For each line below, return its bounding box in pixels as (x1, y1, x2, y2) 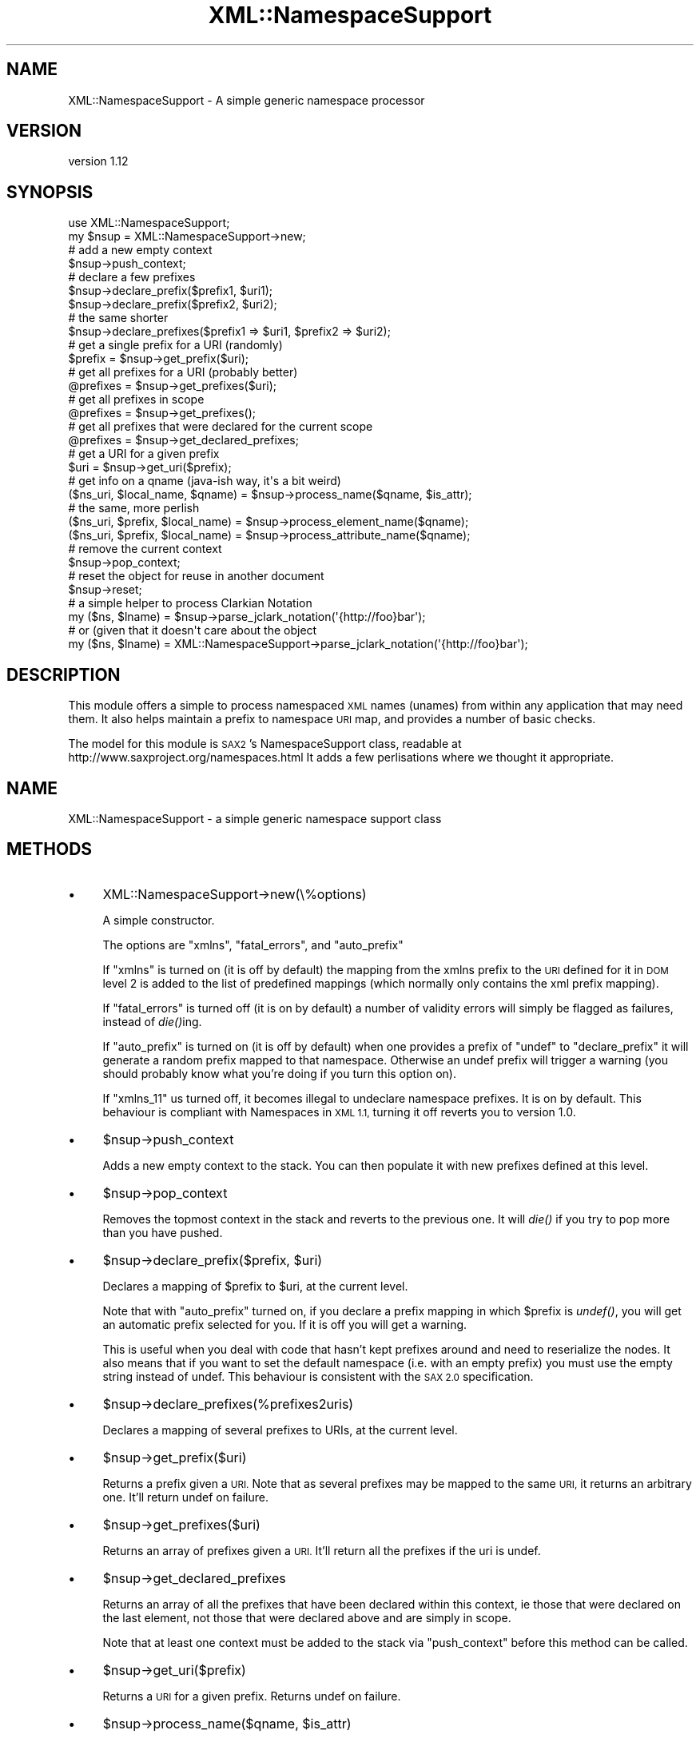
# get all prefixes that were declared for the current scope (68, 420, 373, 434)
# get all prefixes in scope (68, 392, 205, 407)
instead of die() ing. (102, 1014, 202, 1028)
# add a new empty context (68, 243, 213, 257)
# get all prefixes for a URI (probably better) (68, 365, 298, 380)
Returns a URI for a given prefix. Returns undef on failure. (102, 1688, 401, 1703)
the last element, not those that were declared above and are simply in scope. (102, 1610, 511, 1625)
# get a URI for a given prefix (68, 447, 220, 461)
